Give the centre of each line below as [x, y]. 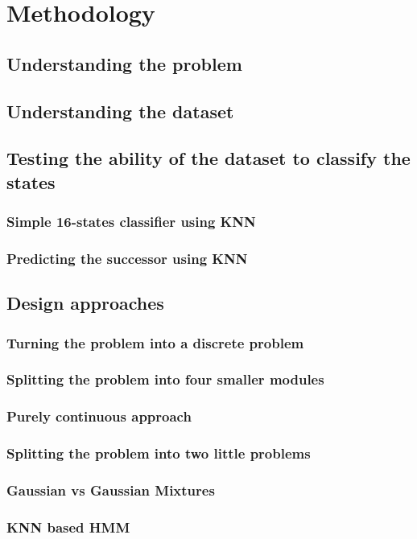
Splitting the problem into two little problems [159, 453]
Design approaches [85, 303]
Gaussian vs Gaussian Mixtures [111, 490]
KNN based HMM [68, 527]
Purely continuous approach [99, 416]
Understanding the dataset [120, 111]
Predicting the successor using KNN [127, 258]
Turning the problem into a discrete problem [155, 342]
